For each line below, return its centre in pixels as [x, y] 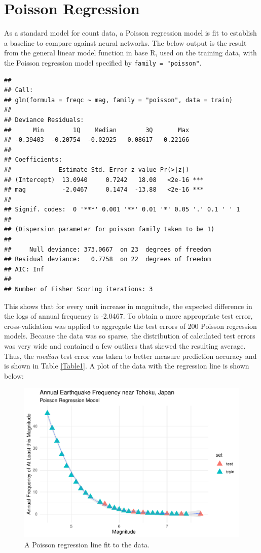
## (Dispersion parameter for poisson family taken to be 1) [109, 229]
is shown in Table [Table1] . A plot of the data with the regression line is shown [127, 366]
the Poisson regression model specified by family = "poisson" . [103, 62]
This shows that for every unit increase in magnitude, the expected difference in [128, 306]
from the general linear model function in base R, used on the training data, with [130, 53]
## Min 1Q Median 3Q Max [97, 130]
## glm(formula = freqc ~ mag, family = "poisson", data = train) [119, 100]
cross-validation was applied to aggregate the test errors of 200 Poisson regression [130, 326]
